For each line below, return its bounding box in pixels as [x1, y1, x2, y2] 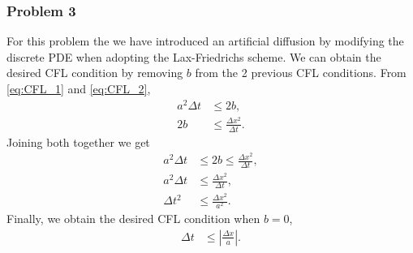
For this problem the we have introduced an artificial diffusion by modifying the [6, 32, 404, 49]
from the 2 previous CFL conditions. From [195, 64, 407, 81]
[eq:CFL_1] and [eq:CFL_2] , [6, 80, 151, 96]
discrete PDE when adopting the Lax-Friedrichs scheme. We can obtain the [6, 48, 381, 65]
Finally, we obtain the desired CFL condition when [6, 210, 260, 227]
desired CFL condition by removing [6, 64, 183, 81]
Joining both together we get [6, 133, 150, 150]
